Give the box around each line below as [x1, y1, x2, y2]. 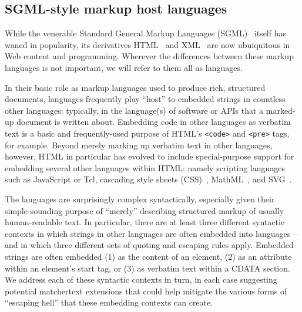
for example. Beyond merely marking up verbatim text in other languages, [5, 138, 273, 151]
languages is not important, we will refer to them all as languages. [5, 61, 243, 73]
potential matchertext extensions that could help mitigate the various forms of [5, 284, 287, 297]
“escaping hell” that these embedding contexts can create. [5, 296, 213, 308]
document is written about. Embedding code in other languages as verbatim [16, 116, 291, 128]
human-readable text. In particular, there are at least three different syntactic [5, 216, 285, 228]
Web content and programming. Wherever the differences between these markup [5, 50, 294, 62]
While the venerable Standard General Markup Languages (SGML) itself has [5, 27, 286, 39]
